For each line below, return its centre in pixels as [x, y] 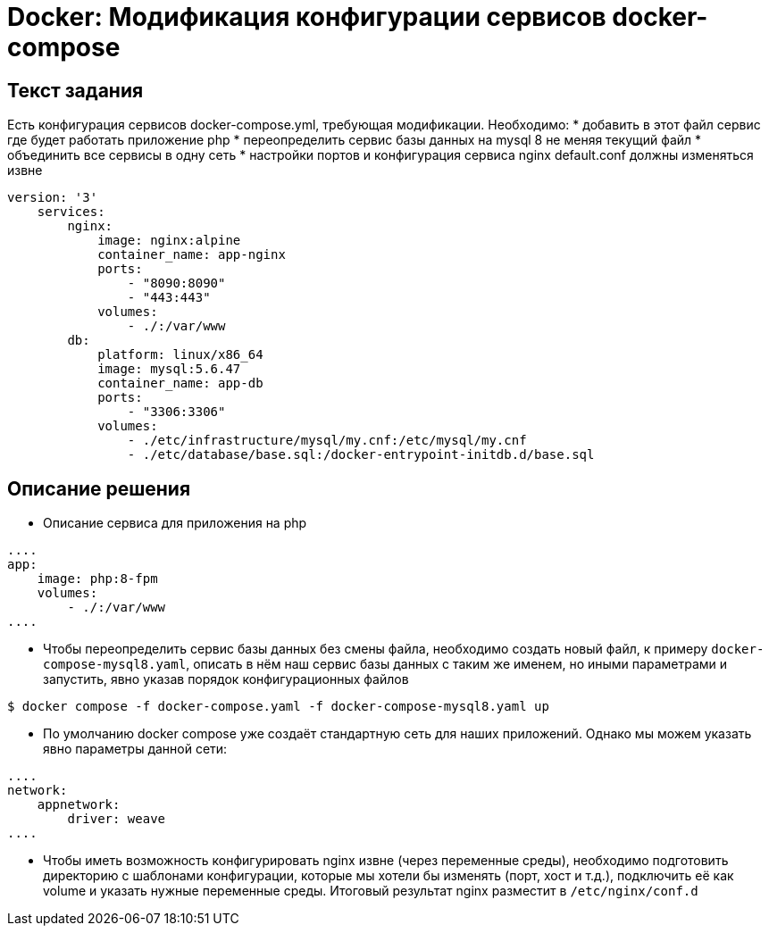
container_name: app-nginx [192, 255]
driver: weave [117, 819]
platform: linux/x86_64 [180, 355]
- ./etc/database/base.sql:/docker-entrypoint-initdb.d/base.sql [361, 455]
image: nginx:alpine [169, 241]
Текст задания [75, 90]
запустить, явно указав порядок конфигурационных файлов [226, 679]
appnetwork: [79, 805]
